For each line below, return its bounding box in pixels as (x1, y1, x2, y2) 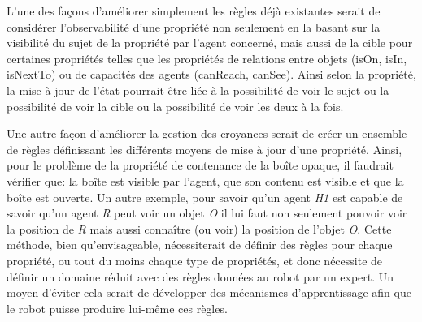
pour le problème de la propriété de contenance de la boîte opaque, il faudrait (7, 157, 394, 174)
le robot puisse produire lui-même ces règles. (7, 299, 228, 316)
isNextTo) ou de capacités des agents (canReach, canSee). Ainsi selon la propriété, (7, 66, 416, 83)
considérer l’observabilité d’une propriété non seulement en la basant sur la (7, 18, 381, 35)
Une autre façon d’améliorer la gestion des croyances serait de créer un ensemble (7, 125, 407, 142)
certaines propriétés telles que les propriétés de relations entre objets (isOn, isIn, (7, 49, 407, 67)
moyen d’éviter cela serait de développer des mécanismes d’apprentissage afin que (7, 284, 411, 301)
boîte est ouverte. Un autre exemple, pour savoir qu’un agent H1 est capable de (7, 188, 403, 205)
